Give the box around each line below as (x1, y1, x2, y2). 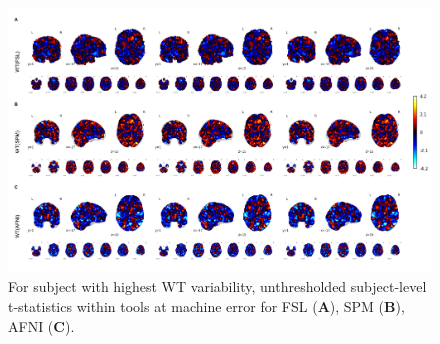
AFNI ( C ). (8, 315, 75, 336)
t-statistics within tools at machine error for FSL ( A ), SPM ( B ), (8, 296, 405, 317)
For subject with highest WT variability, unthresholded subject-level (8, 276, 427, 297)
